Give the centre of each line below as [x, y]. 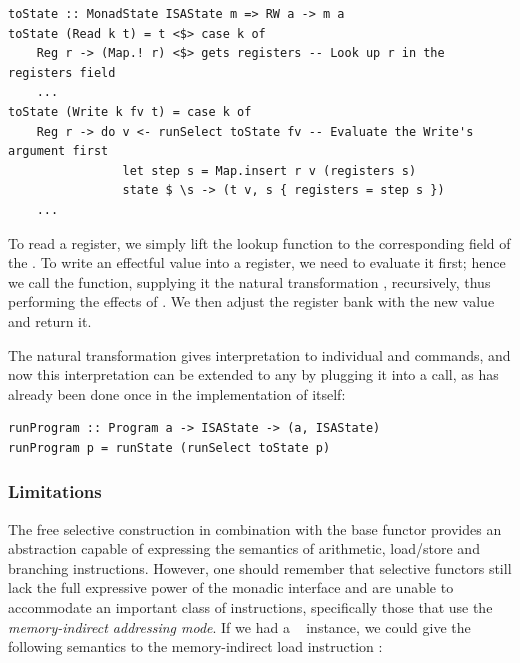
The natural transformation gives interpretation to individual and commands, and [259, 354]
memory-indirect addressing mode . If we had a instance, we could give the [239, 626]
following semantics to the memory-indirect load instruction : [195, 646]
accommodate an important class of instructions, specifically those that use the [250, 607]
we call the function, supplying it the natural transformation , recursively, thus [249, 281]
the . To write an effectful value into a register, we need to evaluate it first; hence [257, 262]
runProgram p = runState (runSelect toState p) [169, 447]
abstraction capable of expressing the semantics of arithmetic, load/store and [244, 548]
